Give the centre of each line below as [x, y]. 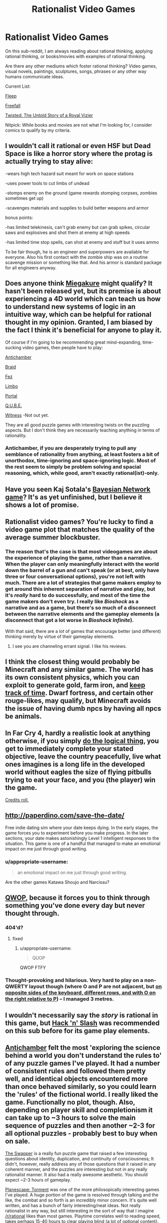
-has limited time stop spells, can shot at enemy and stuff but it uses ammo [82, 242]
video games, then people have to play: [63, 347]
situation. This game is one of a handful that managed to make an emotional [83, 843]
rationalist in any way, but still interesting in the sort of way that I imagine [80, 1211]
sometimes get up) [24, 198]
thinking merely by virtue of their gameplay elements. [60, 636]
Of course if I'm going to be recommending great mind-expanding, [73, 342]
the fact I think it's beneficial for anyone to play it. [83, 330]
